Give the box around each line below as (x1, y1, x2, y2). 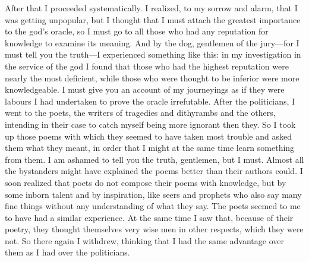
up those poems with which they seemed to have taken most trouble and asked (5, 130, 292, 142)
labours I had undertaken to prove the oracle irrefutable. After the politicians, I (5, 94, 295, 107)
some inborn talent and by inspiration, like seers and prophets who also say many (5, 188, 302, 200)
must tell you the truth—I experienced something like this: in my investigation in (5, 48, 301, 61)
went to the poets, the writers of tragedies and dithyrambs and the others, (5, 106, 276, 119)
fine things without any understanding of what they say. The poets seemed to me (5, 200, 301, 212)
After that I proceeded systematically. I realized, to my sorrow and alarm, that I (5, 2, 298, 14)
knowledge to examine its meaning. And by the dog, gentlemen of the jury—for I (5, 36, 299, 49)
